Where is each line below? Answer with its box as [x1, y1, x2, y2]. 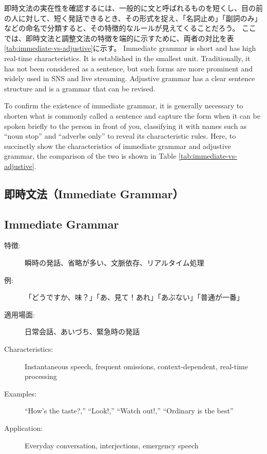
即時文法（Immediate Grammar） [4, 185, 184, 201]
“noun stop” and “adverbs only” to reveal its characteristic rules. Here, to [4, 130, 236, 141]
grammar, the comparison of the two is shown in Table [4, 150, 177, 161]
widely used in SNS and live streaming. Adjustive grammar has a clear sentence [4, 73, 255, 84]
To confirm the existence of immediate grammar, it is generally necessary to [4, 100, 243, 111]
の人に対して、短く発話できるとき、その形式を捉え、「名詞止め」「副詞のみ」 [4, 12, 262, 23]
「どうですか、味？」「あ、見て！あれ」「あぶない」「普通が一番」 [25, 292, 244, 302]
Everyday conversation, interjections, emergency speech [25, 440, 199, 450]
